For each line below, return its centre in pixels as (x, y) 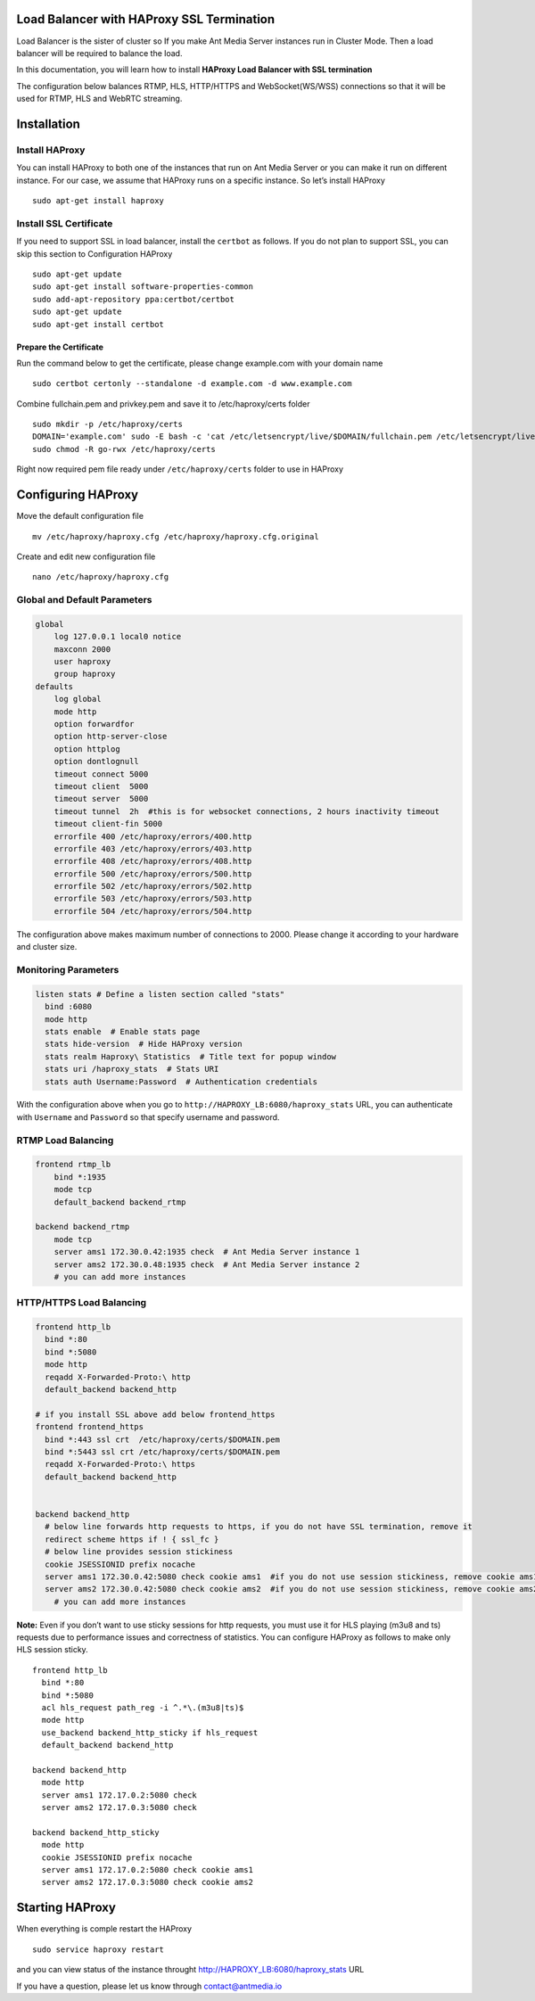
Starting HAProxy (66, 1908)
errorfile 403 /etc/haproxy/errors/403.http (153, 848)
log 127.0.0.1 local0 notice (118, 637)
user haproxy (82, 662)
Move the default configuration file (80, 516)
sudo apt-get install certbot (99, 324)
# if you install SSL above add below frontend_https (155, 1414)
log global (78, 699)
